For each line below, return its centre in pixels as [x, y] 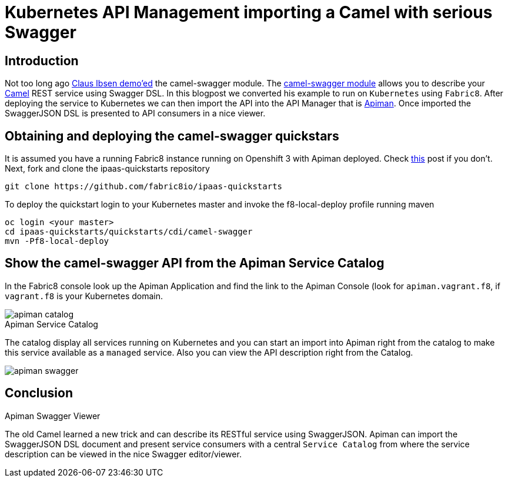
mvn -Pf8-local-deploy [57, 241]
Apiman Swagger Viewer [53, 416]
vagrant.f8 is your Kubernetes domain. [84, 296]
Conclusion [39, 393]
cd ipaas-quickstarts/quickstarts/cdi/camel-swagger [129, 232]
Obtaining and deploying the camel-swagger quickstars [172, 136]
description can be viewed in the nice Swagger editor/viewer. [123, 454]
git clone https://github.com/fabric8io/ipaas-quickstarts [144, 187]
